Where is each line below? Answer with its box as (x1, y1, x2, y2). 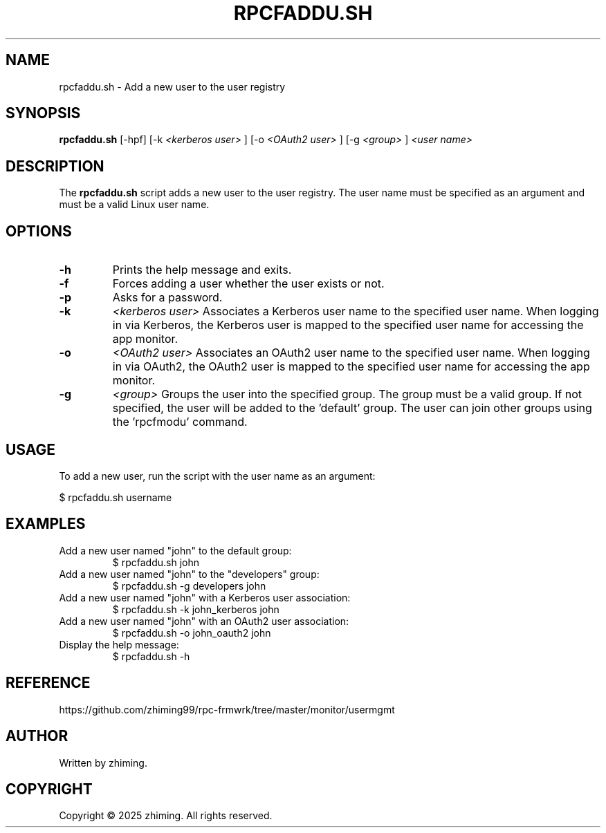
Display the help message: (59, 638, 179, 651)
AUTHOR (6, 727, 68, 745)
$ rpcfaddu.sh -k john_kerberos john (112, 603, 279, 615)
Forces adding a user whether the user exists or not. (112, 277, 385, 291)
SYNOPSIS (6, 104, 81, 122)
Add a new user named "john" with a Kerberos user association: (59, 591, 351, 603)
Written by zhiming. (59, 756, 147, 769)
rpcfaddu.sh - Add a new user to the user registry (59, 80, 286, 93)
